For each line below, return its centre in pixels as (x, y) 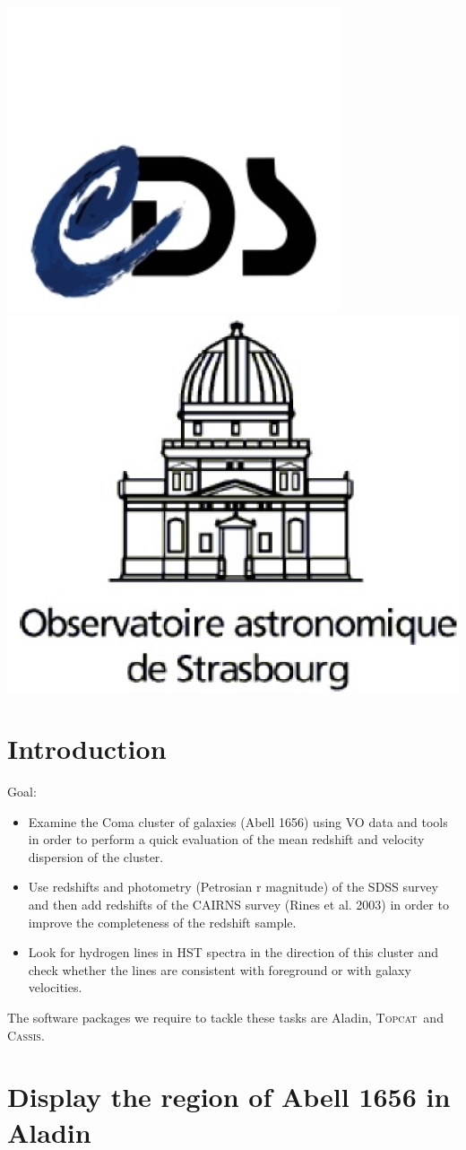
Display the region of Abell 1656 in (229, 1097)
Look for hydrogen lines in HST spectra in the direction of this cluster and (233, 952)
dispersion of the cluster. (96, 856)
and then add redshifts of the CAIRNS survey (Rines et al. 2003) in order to (238, 905)
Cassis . (26, 1035)
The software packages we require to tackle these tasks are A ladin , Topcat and (225, 1018)
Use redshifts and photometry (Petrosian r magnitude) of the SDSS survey (233, 887)
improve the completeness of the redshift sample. (162, 922)
